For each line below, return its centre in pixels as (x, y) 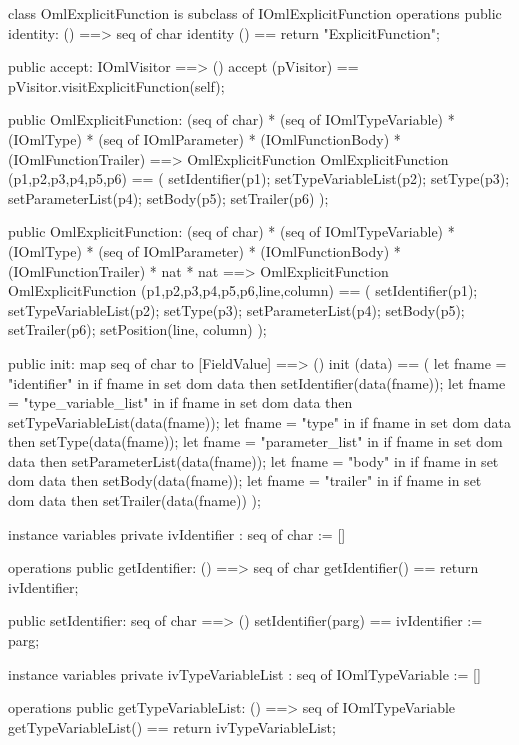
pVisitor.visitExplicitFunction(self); (116, 85)
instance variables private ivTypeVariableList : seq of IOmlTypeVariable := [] (244, 673)
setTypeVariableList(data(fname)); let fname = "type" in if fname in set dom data (259, 421)
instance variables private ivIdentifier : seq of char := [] (177, 533)
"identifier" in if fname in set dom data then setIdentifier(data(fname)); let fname (257, 382)
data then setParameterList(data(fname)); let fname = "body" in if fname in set (253, 460)
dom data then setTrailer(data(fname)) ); (134, 500)
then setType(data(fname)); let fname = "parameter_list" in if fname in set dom (255, 441)
